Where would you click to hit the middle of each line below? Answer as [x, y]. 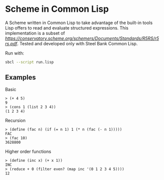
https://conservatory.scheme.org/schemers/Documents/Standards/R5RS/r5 [82, 38]
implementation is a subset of [35, 33]
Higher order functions [28, 151]
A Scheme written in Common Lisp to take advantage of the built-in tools [79, 23]
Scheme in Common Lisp [57, 9]
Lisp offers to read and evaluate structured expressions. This [67, 28]
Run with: [15, 53]
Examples [20, 77]
